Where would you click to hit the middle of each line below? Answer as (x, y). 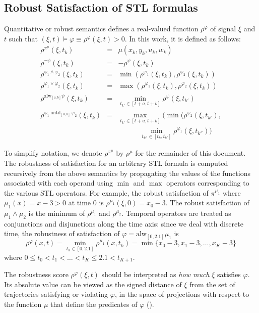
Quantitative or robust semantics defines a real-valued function (101, 29)
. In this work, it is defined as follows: (183, 38)
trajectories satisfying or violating (56, 294)
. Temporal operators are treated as (176, 213)
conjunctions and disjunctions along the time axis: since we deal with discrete (124, 223)
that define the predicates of (94, 304)
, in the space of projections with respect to (182, 294)
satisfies (229, 274)
